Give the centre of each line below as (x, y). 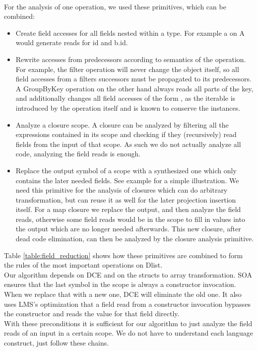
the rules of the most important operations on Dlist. (83, 265)
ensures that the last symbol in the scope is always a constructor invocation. (120, 284)
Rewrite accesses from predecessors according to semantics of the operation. (131, 59)
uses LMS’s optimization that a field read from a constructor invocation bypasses (128, 304)
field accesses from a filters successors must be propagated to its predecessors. (133, 79)
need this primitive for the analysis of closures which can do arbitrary (122, 190)
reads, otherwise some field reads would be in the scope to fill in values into (130, 219)
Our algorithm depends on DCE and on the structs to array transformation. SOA (128, 274)
